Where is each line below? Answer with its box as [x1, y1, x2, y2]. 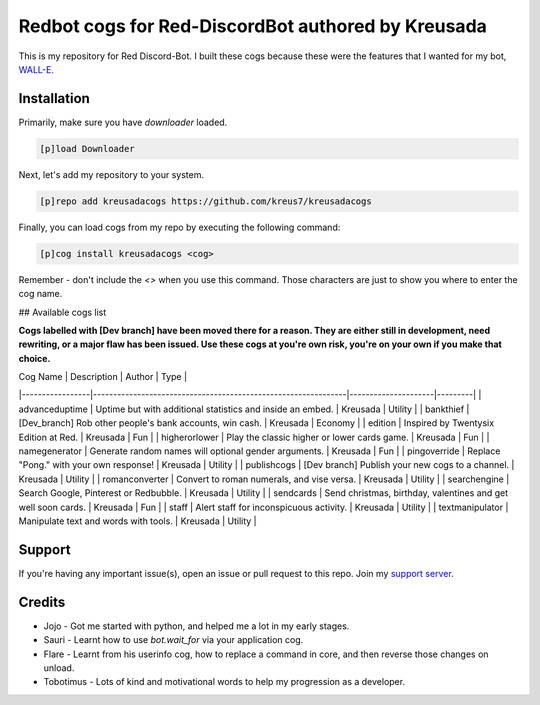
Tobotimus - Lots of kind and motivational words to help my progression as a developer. [43, 676, 405, 688]
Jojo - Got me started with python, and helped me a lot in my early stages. [43, 620, 350, 632]
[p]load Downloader [39, 143, 135, 154]
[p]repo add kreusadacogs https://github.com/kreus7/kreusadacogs [39, 195, 372, 207]
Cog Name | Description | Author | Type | [18, 371, 188, 383]
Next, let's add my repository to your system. [18, 168, 205, 180]
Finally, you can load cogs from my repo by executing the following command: [18, 221, 341, 233]
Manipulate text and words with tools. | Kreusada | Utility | [18, 515, 257, 527]
